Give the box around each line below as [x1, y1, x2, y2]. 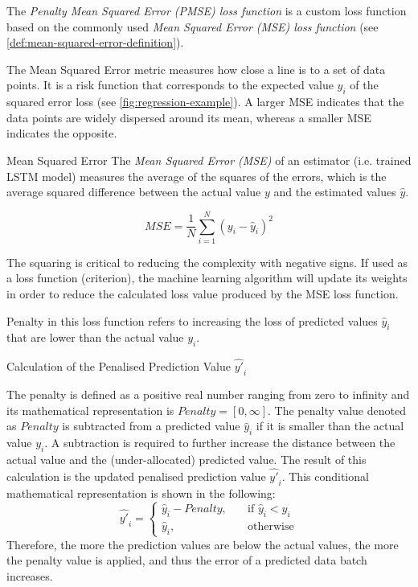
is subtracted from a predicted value [62, 417, 240, 434]
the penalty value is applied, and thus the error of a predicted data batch [6, 552, 367, 569]
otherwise [248, 520, 294, 532]
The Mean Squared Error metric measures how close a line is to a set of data [6, 60, 386, 77]
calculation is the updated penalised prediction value [6, 467, 266, 484]
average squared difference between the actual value [6, 183, 261, 200]
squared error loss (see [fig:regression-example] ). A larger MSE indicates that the [6, 93, 404, 110]
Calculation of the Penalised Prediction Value [6, 358, 231, 375]
